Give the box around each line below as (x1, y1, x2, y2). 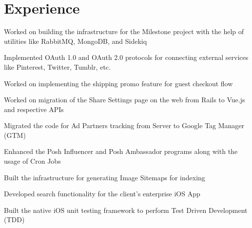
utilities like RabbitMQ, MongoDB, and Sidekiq (4, 36, 147, 46)
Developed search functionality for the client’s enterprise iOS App (4, 189, 200, 199)
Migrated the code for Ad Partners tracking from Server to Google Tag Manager (4, 120, 245, 131)
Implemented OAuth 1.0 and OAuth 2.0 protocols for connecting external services (4, 52, 249, 62)
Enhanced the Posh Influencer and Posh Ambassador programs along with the (4, 146, 238, 156)
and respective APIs (4, 104, 64, 114)
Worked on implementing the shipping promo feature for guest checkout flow (4, 78, 233, 88)
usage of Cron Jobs (4, 156, 61, 166)
